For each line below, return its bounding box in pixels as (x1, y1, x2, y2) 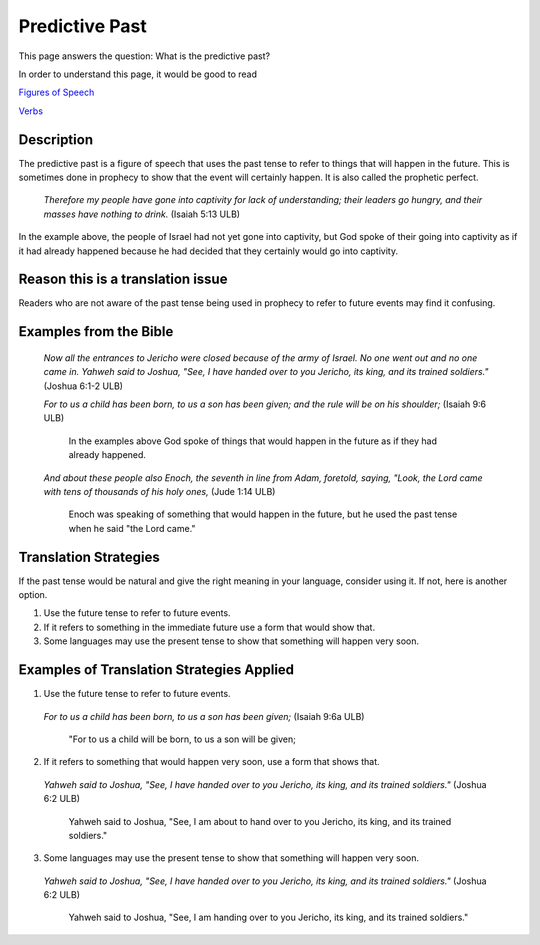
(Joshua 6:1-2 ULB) (43, 380, 124, 392)
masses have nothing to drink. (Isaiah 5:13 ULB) (43, 208, 240, 220)
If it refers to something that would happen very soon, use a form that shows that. (43, 756, 380, 768)
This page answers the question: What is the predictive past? (18, 50, 270, 62)
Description (18, 131, 94, 148)
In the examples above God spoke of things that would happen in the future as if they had (68, 435, 438, 447)
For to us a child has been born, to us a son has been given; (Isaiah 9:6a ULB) (43, 710, 365, 722)
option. (18, 589, 48, 601)
